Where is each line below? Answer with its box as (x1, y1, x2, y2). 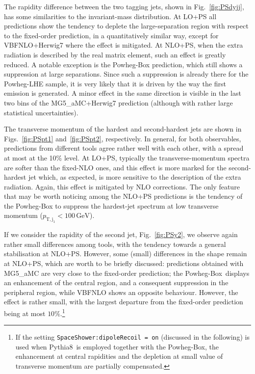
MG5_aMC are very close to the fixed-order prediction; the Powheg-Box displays (4, 267, 250, 278)
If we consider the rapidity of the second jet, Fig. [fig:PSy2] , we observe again (4, 229, 238, 240)
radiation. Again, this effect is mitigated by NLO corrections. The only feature (4, 181, 240, 191)
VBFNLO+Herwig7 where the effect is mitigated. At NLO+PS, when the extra (4, 40, 243, 50)
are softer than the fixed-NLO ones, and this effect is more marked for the (4, 162, 227, 172)
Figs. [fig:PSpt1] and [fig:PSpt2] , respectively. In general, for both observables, (4, 133, 241, 143)
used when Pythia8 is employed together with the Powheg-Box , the (15, 341, 219, 351)
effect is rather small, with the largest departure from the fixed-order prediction (4, 296, 243, 307)
